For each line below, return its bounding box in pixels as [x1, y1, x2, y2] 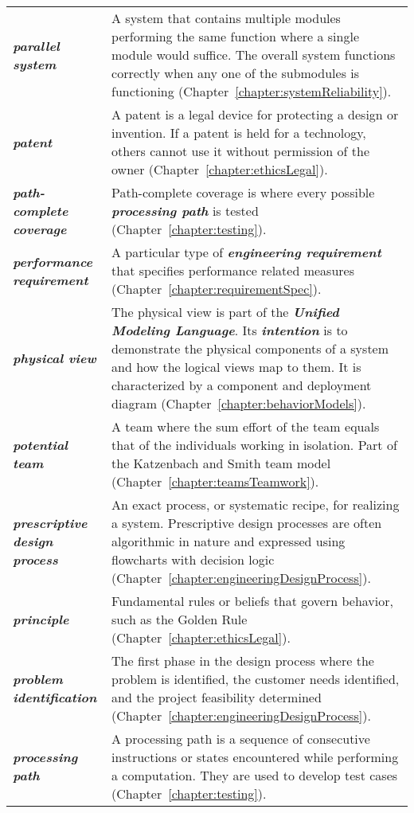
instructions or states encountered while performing [111, 748, 399, 766]
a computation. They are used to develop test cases [111, 766, 398, 784]
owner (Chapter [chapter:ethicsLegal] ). [111, 160, 328, 178]
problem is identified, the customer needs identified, [111, 670, 400, 688]
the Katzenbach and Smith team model [111, 454, 331, 472]
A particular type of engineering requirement [111, 243, 381, 261]
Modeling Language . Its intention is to [111, 321, 348, 339]
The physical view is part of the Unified [111, 303, 339, 321]
